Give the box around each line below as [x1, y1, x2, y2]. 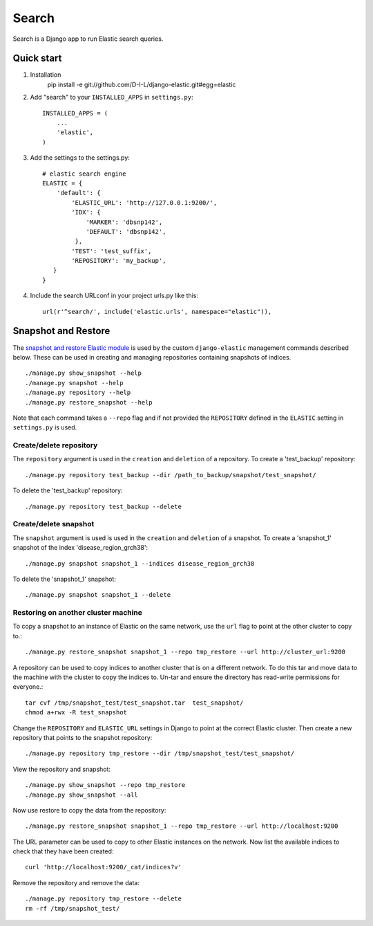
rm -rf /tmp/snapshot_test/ [25, 905, 120, 912]
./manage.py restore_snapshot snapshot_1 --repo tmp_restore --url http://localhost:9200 [25, 822, 338, 830]
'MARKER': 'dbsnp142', [86, 218, 163, 226]
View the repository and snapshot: [12, 765, 111, 773]
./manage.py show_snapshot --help [25, 369, 142, 377]
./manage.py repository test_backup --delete [25, 502, 182, 510]
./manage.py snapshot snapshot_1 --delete [25, 591, 171, 599]
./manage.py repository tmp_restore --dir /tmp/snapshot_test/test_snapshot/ [25, 750, 295, 757]
